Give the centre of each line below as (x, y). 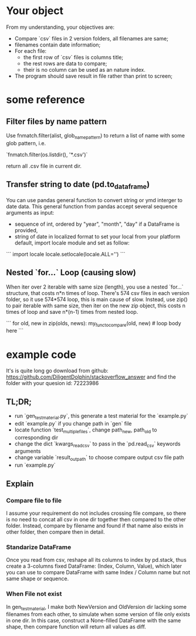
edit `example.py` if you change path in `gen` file (73, 423)
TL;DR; (19, 402)
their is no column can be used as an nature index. (84, 69)
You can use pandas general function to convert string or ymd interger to (94, 200)
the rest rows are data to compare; (65, 63)
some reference (45, 100)
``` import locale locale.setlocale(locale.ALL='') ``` (66, 254)
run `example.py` (35, 465)
